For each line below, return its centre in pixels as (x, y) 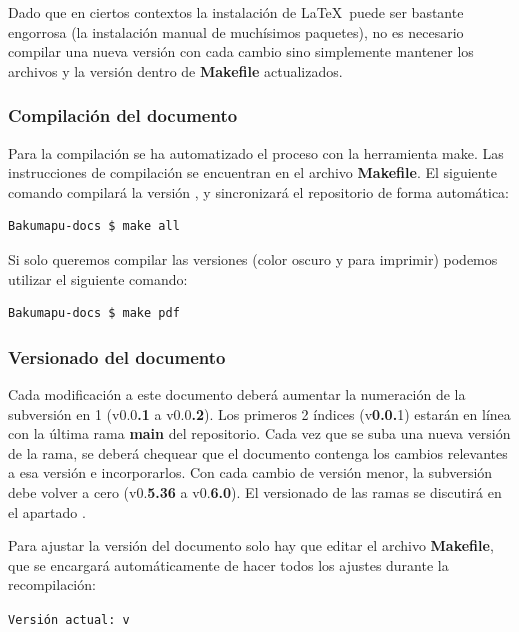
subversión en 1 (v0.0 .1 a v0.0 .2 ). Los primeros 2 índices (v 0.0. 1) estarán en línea (259, 413)
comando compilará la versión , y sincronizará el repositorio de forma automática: (259, 191)
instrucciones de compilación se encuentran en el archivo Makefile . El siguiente (252, 172)
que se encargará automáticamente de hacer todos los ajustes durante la (228, 564)
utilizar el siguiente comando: (98, 278)
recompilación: (52, 584)
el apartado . (47, 511)
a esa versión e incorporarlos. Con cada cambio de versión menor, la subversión (250, 472)
